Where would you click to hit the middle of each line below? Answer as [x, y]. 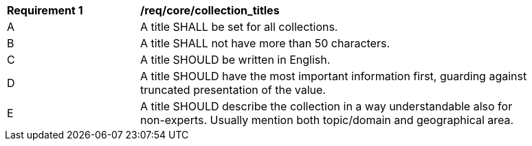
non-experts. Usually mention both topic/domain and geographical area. [327, 120]
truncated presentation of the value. [233, 90]
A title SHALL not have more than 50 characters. [265, 43]
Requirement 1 [45, 10]
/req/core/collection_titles [210, 10]
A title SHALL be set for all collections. [239, 27]
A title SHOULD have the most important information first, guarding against [334, 76]
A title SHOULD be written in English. [235, 60]
